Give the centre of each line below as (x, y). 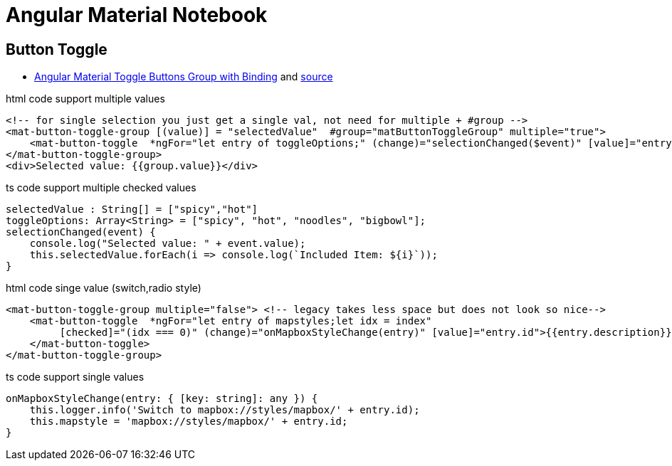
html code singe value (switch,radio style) (104, 288)
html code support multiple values (85, 99)
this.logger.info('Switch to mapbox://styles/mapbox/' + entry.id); (225, 410)
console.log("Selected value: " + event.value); (168, 244)
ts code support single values (75, 377)
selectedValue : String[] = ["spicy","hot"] (132, 210)
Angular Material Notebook (137, 15)
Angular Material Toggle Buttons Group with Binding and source (184, 77)
